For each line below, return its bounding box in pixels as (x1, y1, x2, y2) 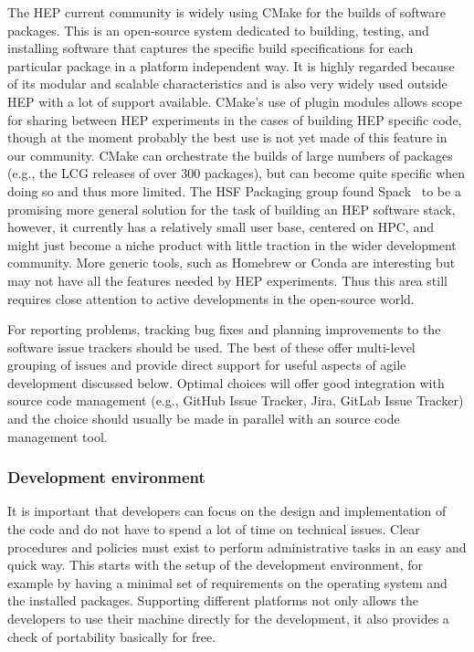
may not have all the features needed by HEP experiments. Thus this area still (7, 270, 448, 289)
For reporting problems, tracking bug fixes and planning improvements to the (7, 320, 441, 339)
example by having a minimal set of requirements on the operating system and (7, 573, 448, 592)
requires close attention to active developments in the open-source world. (7, 289, 415, 308)
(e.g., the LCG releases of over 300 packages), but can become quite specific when (7, 163, 466, 183)
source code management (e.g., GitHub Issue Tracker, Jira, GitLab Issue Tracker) (7, 391, 464, 410)
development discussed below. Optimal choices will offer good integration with (7, 373, 445, 392)
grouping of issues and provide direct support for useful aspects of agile (7, 355, 406, 374)
